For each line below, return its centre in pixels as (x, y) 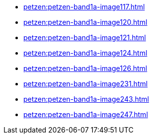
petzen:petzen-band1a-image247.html (86, 114)
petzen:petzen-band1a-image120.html (85, 22)
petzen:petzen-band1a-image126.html (85, 68)
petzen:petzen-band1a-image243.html (86, 99)
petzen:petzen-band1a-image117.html (84, 7)
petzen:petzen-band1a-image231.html (86, 84)
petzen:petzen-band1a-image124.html (85, 53)
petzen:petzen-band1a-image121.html (85, 37)
